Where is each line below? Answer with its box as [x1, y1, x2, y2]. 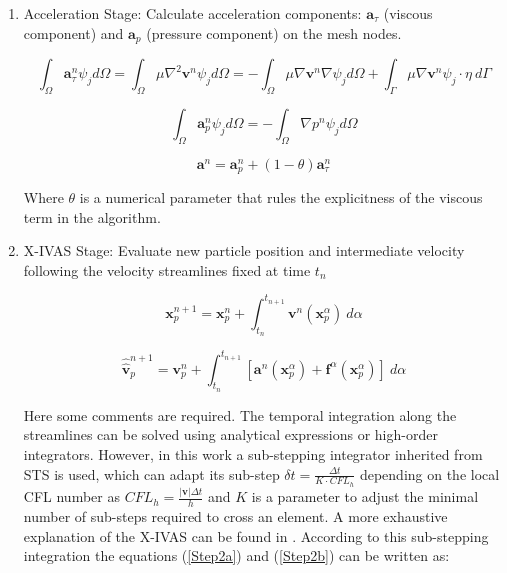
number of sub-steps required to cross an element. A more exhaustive [23, 506, 448, 527]
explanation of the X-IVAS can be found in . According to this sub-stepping [23, 525, 489, 546]
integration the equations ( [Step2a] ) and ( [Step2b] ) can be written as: [23, 545, 450, 566]
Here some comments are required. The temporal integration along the [23, 404, 457, 425]
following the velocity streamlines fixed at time [23, 259, 311, 280]
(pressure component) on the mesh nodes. [146, 22, 402, 43]
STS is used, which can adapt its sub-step [23, 463, 280, 484]
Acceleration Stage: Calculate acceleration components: [23, 3, 362, 23]
